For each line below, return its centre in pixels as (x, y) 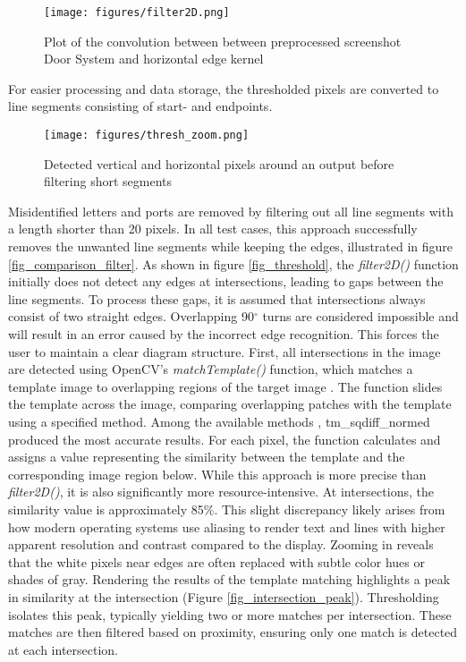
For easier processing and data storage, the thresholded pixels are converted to (224, 88)
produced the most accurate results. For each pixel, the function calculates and (225, 439)
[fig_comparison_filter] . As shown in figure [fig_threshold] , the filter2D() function (233, 263)
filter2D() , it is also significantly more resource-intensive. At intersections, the (221, 492)
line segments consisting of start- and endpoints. (140, 106)
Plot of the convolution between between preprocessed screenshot (223, 41)
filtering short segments (108, 181)
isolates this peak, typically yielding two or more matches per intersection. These (230, 614)
